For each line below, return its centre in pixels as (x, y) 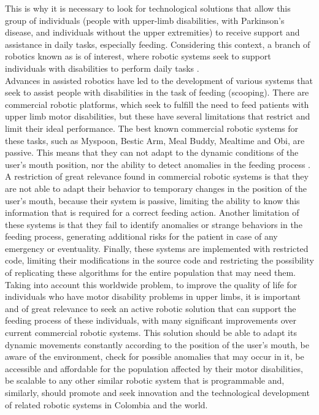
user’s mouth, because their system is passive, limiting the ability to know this (152, 200)
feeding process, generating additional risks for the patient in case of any (141, 236)
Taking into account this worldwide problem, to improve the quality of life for (151, 284)
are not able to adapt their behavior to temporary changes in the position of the (156, 188)
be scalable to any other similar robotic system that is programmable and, (145, 380)
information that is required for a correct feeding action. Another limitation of (152, 212)
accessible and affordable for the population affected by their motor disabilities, (154, 368)
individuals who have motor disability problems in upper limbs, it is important (153, 296)
